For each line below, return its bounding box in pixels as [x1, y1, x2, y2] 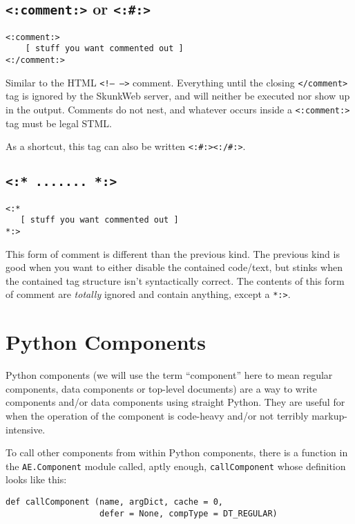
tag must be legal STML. [6, 115, 112, 130]
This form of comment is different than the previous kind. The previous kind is [6, 246, 340, 261]
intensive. [6, 422, 46, 436]
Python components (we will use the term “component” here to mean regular [6, 368, 333, 382]
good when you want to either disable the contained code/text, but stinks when [6, 260, 343, 274]
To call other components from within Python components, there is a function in [6, 445, 348, 460]
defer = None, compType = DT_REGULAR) [99, 508, 278, 518]
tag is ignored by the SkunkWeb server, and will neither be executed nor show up [6, 88, 350, 103]
